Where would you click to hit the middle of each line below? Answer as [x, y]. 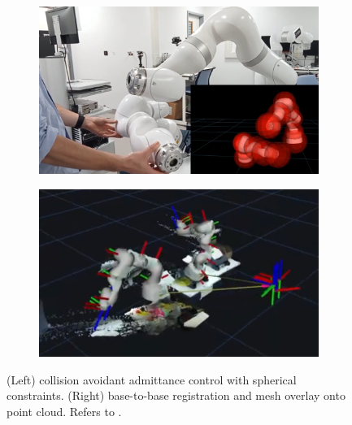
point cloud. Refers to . [64, 411]
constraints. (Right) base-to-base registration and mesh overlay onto [176, 395]
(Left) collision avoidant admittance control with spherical [152, 379]
